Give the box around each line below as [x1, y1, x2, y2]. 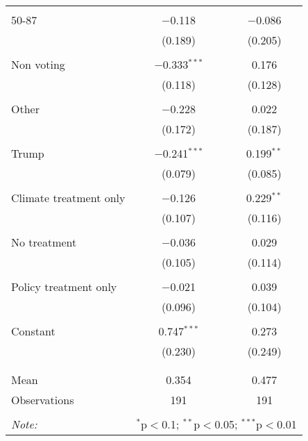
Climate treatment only [11, 190, 126, 206]
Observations [11, 392, 74, 408]
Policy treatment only [11, 278, 117, 294]
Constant [11, 323, 55, 339]
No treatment [11, 234, 77, 250]
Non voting [11, 56, 65, 72]
